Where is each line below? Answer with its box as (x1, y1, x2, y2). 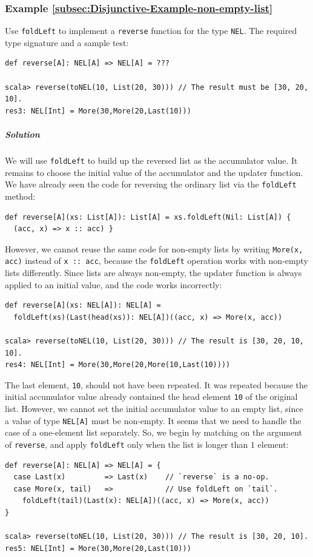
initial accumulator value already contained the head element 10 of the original (5, 390, 298, 403)
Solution (5, 128, 40, 141)
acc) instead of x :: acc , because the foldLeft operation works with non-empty (5, 254, 308, 267)
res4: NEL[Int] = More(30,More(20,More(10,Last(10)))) (5, 360, 231, 370)
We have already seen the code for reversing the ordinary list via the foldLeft (5, 178, 297, 191)
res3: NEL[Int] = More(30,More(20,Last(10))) (5, 106, 191, 115)
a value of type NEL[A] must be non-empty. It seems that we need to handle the (5, 414, 301, 427)
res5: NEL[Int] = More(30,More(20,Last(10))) (5, 544, 191, 553)
